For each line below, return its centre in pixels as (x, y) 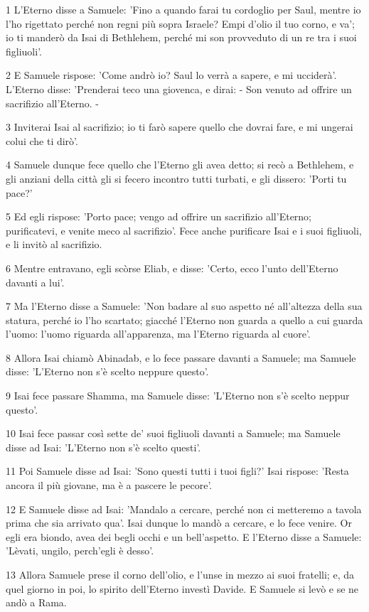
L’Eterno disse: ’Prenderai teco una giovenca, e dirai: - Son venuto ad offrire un (179, 88)
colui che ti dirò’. (42, 140)
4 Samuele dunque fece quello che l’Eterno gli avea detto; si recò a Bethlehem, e (180, 165)
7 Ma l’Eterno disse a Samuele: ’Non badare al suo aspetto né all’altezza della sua (184, 306)
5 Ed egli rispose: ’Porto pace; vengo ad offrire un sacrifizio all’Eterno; (159, 216)
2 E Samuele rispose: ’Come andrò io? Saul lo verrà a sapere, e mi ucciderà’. (171, 75)
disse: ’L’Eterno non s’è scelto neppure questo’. (107, 371)
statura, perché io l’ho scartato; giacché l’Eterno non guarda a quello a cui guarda (184, 320)
